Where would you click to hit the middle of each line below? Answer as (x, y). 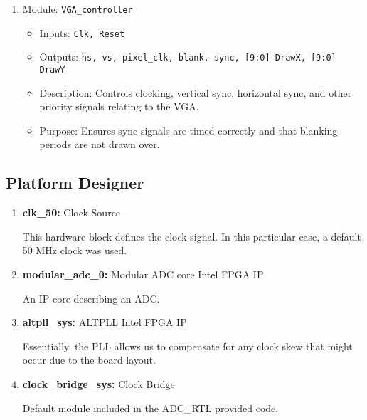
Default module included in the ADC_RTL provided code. (150, 408)
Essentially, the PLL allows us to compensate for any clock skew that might (187, 346)
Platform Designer (75, 183)
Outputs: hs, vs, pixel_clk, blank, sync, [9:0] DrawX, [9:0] (188, 57)
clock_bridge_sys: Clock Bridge (99, 383)
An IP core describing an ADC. (91, 298)
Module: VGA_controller (78, 9)
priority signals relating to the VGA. (119, 106)
